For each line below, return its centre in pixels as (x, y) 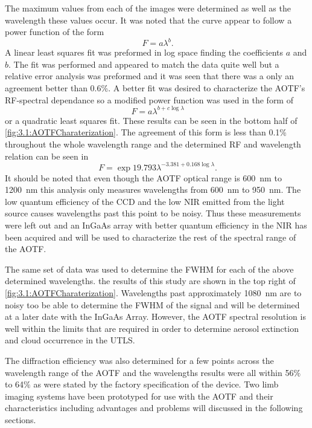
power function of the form (55, 32)
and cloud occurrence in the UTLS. (70, 340)
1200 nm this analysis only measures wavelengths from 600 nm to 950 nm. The (153, 190)
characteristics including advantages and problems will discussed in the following (154, 408)
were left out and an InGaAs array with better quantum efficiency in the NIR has (156, 225)
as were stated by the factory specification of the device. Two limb (156, 384)
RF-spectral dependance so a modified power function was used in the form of (149, 99)
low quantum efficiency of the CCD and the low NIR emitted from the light (145, 201)
